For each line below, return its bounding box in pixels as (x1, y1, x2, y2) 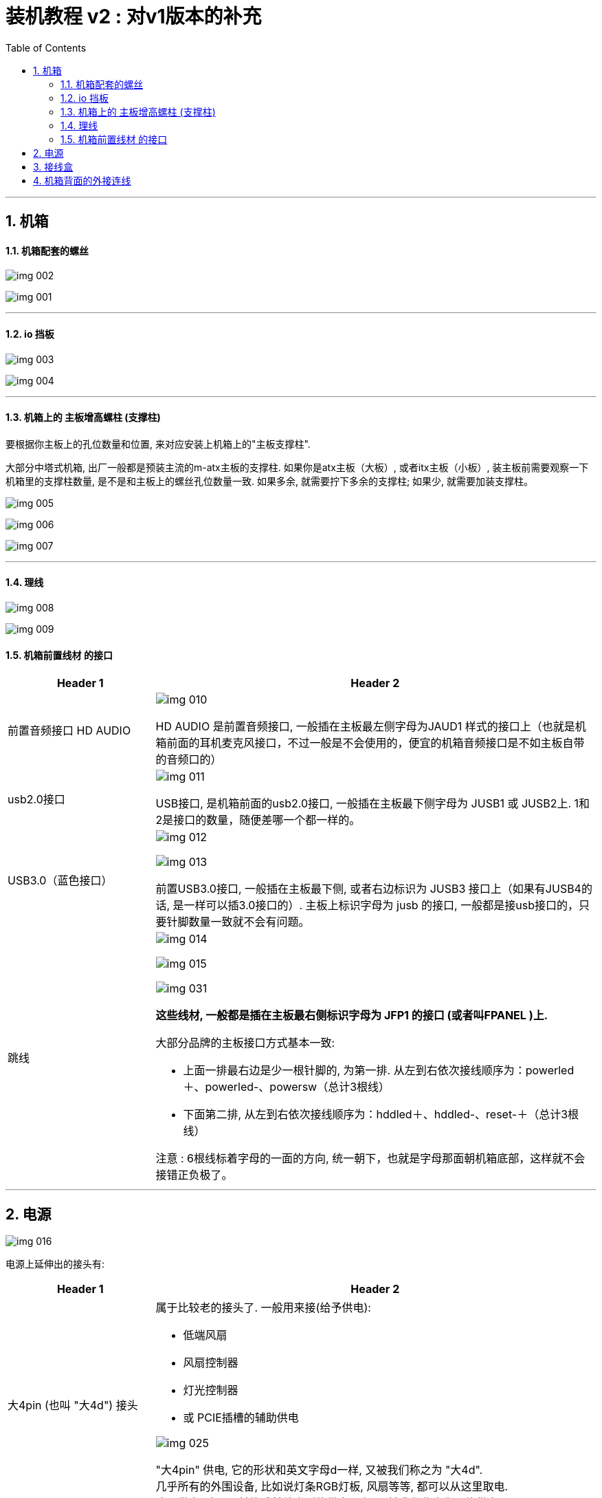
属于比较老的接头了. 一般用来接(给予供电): (155, 1301, 371, 1315)
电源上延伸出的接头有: (5, 1258, 105, 1270)
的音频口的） (155, 752, 222, 767)
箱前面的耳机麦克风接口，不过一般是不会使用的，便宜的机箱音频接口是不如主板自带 (155, 736, 585, 750)
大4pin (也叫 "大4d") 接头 (8, 1398, 138, 1413)
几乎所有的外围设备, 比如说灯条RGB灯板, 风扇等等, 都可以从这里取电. (155, 1479, 509, 1494)
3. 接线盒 (33, 160, 74, 173)
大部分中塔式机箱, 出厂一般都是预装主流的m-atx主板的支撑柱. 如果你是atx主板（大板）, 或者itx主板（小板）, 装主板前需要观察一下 (5, 461, 589, 473)
